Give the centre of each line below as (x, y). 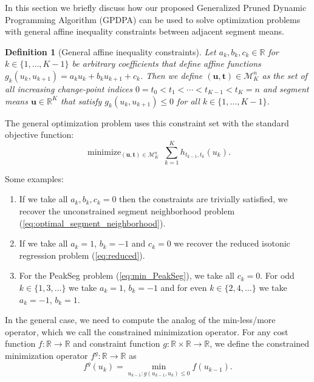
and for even (184, 288)
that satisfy (81, 101)
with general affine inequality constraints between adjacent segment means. (145, 31)
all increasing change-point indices (69, 88)
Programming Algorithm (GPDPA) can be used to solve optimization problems (153, 19)
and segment (286, 88)
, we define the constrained (260, 343)
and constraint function (117, 343)
